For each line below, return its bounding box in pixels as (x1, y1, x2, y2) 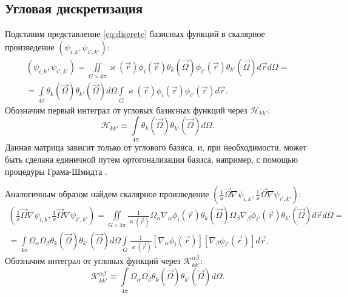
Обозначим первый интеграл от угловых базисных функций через (5, 103, 248, 116)
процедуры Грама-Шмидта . (5, 164, 107, 177)
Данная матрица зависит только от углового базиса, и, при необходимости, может (5, 141, 307, 154)
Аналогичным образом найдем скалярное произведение (5, 188, 209, 200)
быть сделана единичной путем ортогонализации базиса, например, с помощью (5, 153, 298, 166)
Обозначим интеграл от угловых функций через (5, 254, 181, 266)
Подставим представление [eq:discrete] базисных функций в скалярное (5, 27, 265, 40)
